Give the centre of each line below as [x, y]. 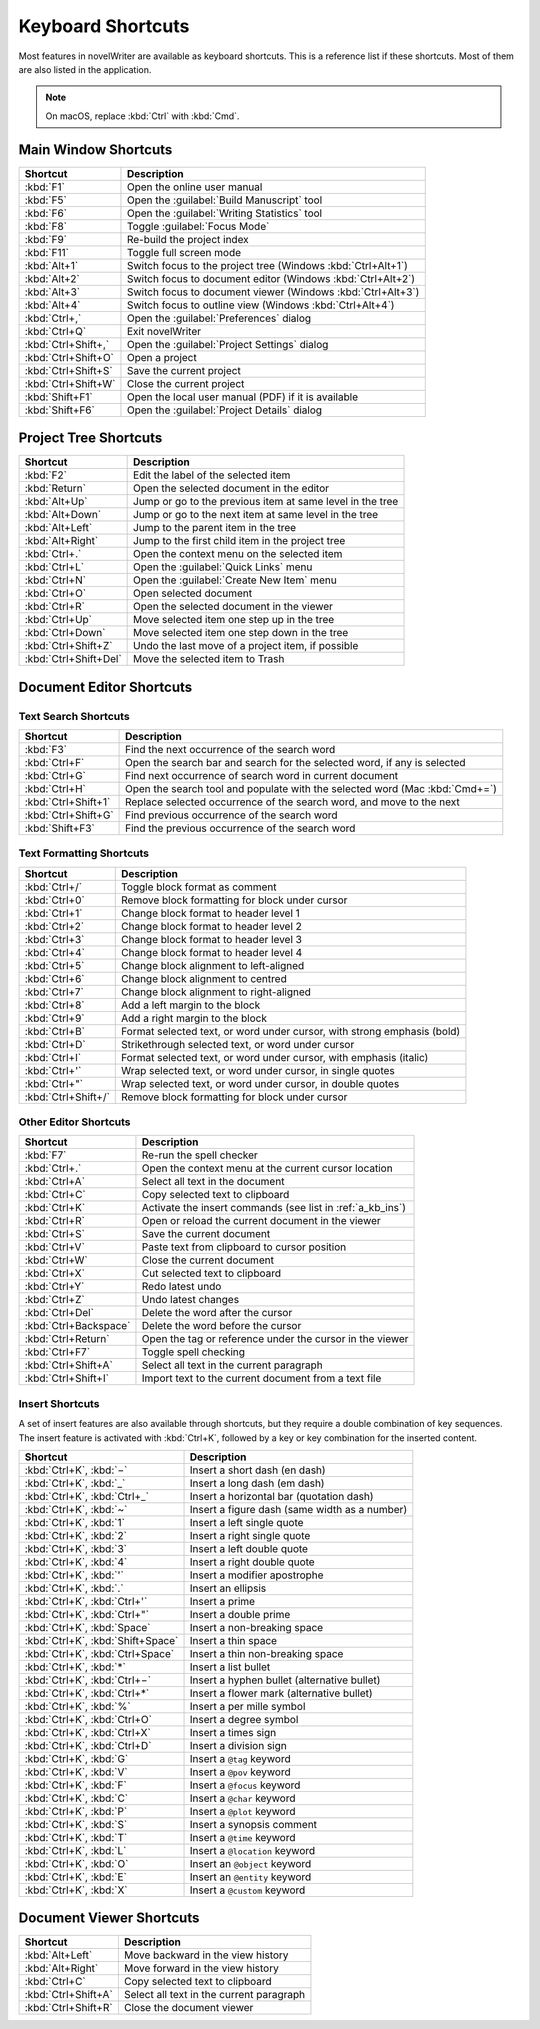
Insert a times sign [233, 1732]
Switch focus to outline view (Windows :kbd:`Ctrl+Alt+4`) [260, 305]
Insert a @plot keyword [242, 1811]
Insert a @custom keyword [247, 1890]
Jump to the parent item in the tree [215, 528]
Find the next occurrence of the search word [230, 749]
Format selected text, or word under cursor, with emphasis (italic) [275, 1057]
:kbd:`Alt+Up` [56, 502]
